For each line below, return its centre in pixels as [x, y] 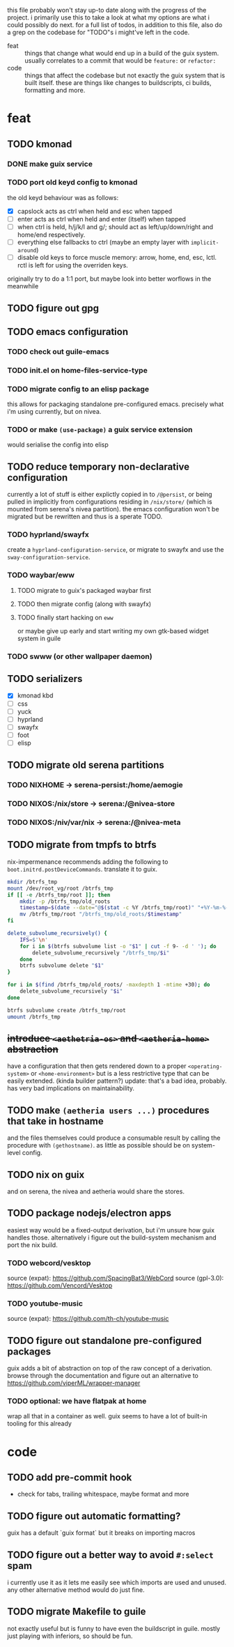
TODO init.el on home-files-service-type [77, 370]
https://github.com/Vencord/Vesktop [60, 1285]
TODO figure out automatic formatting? [94, 1516]
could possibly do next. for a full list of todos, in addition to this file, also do [115, 25]
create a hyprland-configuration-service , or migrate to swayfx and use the [116, 550]
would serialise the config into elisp [58, 444]
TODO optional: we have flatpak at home [77, 1401]
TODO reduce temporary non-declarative [99, 466]
